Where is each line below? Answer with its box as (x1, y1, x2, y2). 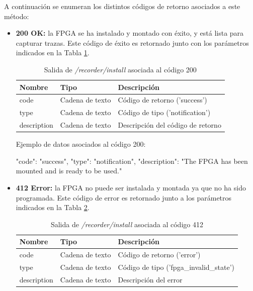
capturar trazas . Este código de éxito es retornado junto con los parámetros (16, 37, 249, 48)
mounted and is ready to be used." (16, 165, 122, 176)
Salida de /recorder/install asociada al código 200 (44, 64, 197, 74)
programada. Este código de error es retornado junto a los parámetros (16, 192, 232, 203)
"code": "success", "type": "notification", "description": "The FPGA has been (16, 155, 248, 166)
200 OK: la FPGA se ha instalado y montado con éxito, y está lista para (16, 28, 244, 38)
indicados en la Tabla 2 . (16, 202, 90, 213)
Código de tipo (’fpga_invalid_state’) (118, 262, 235, 272)
